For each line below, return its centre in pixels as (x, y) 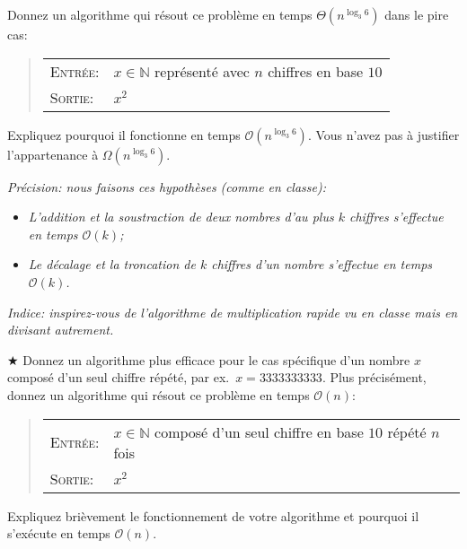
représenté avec (202, 71)
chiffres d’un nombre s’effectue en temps (322, 264)
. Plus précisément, (374, 377)
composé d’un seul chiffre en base (259, 431)
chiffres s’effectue (396, 217)
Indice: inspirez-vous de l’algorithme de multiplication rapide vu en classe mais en (233, 312)
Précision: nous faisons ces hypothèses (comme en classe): (167, 186)
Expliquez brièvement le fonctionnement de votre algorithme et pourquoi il (213, 515)
